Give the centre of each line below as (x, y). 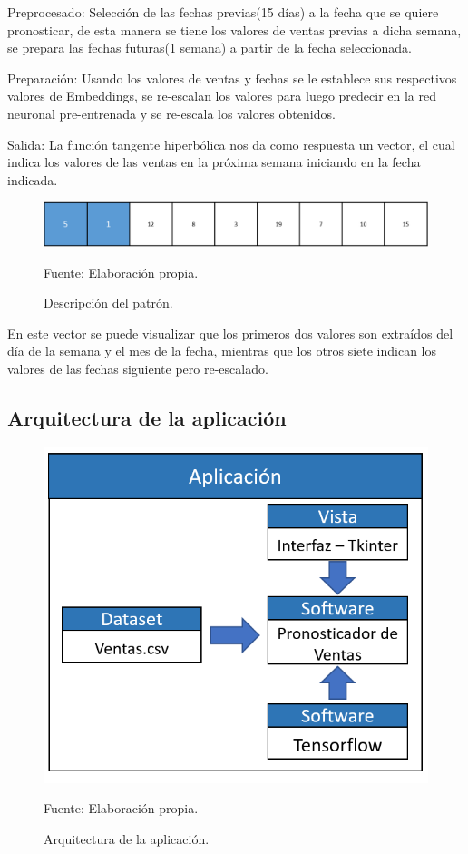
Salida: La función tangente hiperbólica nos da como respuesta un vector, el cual (231, 144)
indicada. (33, 179)
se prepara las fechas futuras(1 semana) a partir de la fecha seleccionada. (210, 48)
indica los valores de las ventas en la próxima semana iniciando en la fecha (214, 162)
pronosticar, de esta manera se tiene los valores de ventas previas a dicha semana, (234, 29)
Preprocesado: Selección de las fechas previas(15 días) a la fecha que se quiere (223, 12)
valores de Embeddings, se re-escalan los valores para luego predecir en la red (222, 96)
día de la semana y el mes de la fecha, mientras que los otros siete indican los (222, 351)
